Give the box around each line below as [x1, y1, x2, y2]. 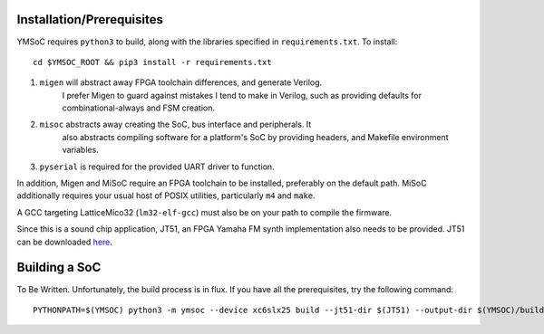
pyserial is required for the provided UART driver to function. [39, 161, 276, 172]
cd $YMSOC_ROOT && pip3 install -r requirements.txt [33, 57, 272, 67]
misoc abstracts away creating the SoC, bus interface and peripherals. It [39, 119, 312, 130]
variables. [62, 145, 99, 156]
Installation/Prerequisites [16, 12, 163, 27]
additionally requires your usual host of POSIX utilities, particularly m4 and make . [16, 190, 316, 201]
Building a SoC [16, 260, 102, 275]
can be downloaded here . [16, 236, 113, 247]
